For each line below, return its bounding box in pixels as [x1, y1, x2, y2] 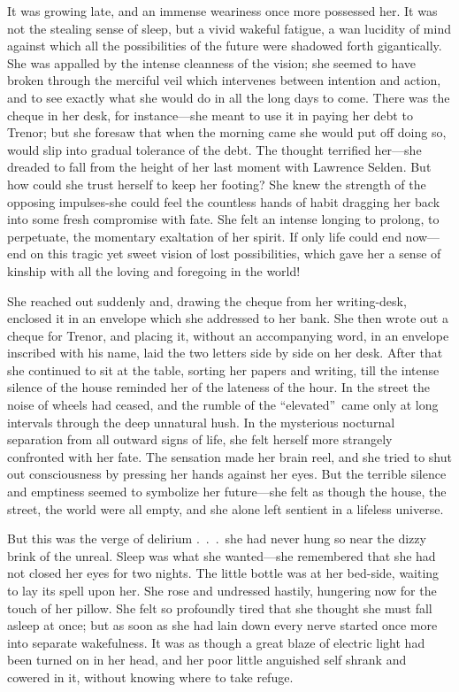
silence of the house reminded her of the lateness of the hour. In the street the [7, 378, 431, 396]
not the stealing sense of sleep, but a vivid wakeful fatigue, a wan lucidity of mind [7, 19, 451, 37]
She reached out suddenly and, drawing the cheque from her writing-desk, [7, 291, 407, 310]
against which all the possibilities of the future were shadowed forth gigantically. [7, 36, 442, 55]
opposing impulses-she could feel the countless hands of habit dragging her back [7, 192, 440, 211]
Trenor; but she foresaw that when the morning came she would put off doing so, [7, 123, 447, 142]
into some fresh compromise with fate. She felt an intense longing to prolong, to [7, 210, 440, 228]
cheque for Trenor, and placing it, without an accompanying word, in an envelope [7, 326, 449, 344]
